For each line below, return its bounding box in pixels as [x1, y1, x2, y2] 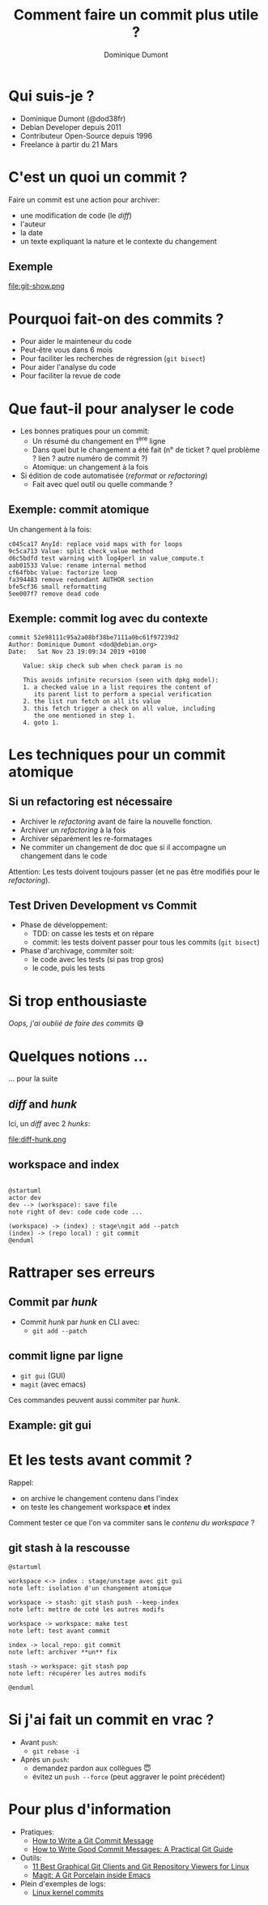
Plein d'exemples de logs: [19, 1878, 106, 1888]
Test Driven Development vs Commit [8, 898, 198, 912]
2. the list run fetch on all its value [23, 697, 161, 705]
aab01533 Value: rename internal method [8, 561, 147, 570]
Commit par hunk [8, 1296, 98, 1309]
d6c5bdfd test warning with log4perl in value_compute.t [8, 554, 205, 562]
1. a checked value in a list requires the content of [23, 683, 212, 691]
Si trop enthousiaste [8, 991, 147, 1010]
